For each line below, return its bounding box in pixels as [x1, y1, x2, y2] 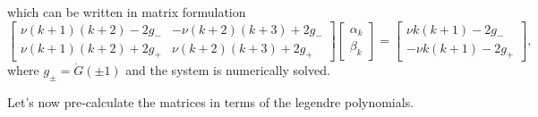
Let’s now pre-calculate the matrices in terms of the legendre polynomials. [7, 93, 414, 112]
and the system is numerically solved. [125, 61, 330, 79]
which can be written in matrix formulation [7, 3, 246, 21]
